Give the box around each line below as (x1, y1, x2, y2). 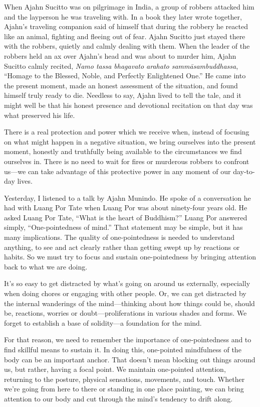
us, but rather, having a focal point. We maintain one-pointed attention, (4, 364, 226, 374)
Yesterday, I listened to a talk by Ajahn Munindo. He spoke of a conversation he (4, 192, 251, 203)
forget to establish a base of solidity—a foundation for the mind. (4, 317, 202, 328)
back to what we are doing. (4, 261, 88, 272)
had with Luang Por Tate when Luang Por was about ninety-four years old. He (4, 202, 247, 213)
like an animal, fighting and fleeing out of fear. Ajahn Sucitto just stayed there (4, 31, 245, 41)
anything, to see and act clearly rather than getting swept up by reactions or (4, 241, 240, 252)
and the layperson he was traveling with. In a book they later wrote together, (4, 11, 242, 22)
